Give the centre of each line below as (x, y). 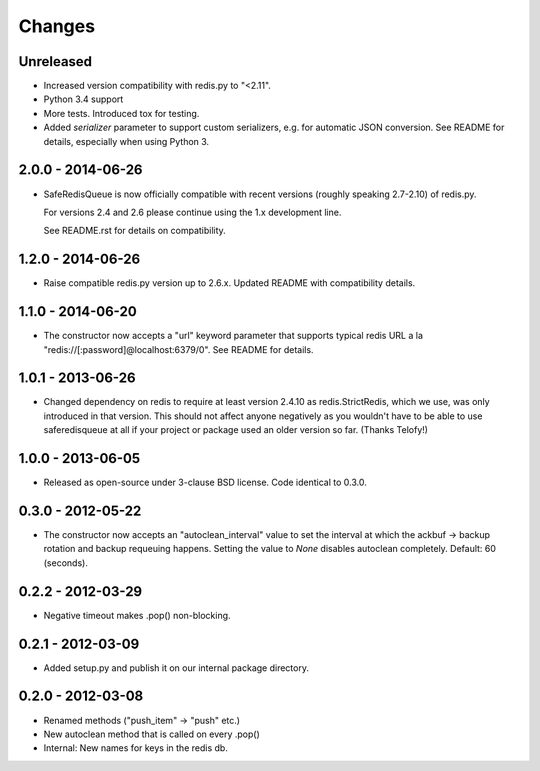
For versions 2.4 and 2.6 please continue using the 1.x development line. (192, 212)
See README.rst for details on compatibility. (135, 231)
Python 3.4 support (83, 99)
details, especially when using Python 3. (126, 141)
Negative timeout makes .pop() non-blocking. (137, 615)
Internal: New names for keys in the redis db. (136, 748)
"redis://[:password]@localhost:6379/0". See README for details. (178, 349)
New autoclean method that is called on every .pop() (151, 734)
